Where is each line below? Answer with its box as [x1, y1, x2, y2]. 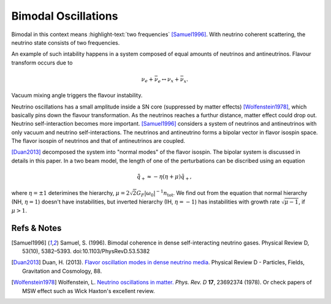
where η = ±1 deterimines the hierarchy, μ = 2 [11, 189, 130, 196]
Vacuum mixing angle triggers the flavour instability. [11, 92, 143, 99]
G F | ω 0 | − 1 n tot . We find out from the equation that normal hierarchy [136, 188, 308, 198]
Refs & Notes [11, 222, 62, 233]
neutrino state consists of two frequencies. [11, 39, 120, 46]
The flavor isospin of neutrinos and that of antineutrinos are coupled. [11, 137, 186, 145]
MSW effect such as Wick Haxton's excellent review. [22, 287, 155, 294]
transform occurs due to [11, 59, 73, 66]
